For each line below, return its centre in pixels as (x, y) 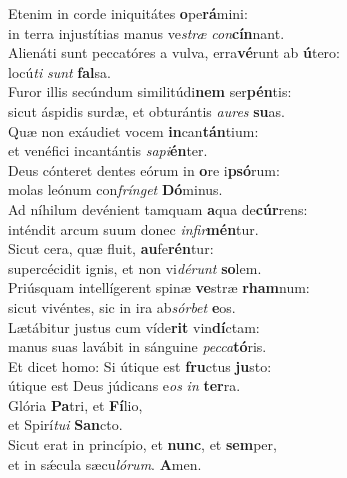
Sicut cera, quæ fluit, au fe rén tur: (111, 248)
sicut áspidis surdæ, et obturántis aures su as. (146, 110)
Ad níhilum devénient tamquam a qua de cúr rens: (158, 208)
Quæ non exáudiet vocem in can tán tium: (133, 130)
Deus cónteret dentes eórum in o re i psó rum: (144, 169)
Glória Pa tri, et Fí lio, (75, 404)
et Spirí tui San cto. (65, 424)
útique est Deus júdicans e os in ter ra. (124, 385)
